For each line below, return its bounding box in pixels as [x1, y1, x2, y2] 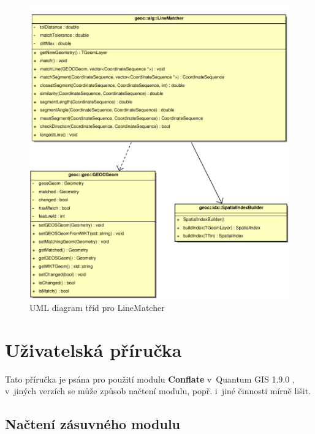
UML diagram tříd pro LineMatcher [29, 301, 165, 314]
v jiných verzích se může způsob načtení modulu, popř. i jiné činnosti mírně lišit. [5, 384, 311, 397]
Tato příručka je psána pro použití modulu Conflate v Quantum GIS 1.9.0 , [5, 372, 295, 385]
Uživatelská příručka [5, 337, 182, 362]
